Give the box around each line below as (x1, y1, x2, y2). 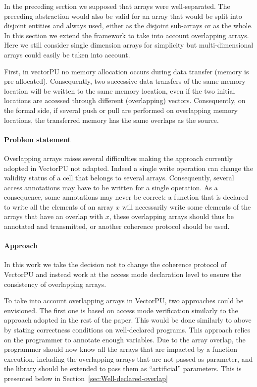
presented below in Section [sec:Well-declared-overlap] (4, 373, 168, 383)
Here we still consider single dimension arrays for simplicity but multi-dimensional (4, 40, 254, 50)
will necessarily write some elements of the (122, 201, 251, 212)
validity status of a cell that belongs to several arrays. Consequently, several (4, 172, 234, 183)
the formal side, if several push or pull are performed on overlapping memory (4, 105, 238, 115)
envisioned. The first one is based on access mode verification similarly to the (4, 305, 238, 315)
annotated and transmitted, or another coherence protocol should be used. (4, 221, 230, 231)
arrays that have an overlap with (4, 211, 103, 221)
